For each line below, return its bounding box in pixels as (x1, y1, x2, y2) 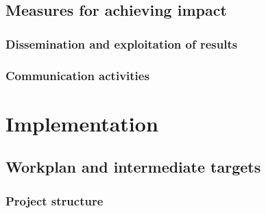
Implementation (5, 109, 158, 137)
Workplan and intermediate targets (5, 156, 261, 177)
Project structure (5, 192, 104, 209)
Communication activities (5, 66, 149, 84)
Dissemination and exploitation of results (5, 35, 238, 52)
